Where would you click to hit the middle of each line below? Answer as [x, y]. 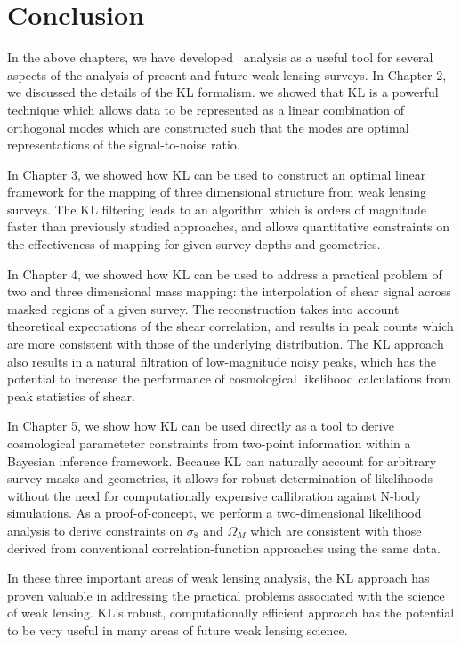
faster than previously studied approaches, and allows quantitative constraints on [228, 226]
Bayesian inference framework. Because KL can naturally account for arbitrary [222, 460]
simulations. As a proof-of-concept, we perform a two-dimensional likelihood [214, 513]
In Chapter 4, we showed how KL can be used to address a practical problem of [225, 274]
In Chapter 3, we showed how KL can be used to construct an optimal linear [217, 174]
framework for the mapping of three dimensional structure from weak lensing [217, 192]
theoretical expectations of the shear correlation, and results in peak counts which [230, 326]
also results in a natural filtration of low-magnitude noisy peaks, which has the [222, 361]
